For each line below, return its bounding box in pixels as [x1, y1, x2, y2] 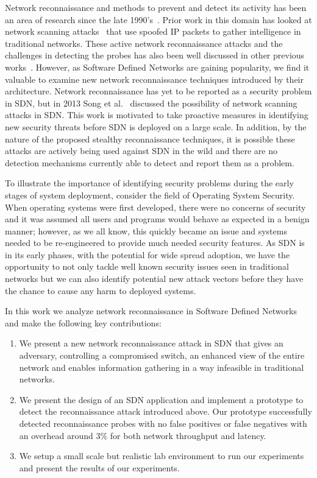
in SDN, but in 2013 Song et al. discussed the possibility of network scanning [5, 96, 297, 109]
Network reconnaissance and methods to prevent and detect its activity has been [5, 1, 307, 13]
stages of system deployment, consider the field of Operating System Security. [5, 188, 295, 201]
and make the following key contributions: [5, 316, 162, 329]
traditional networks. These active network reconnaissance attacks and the [5, 37, 283, 49]
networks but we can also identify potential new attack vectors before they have [5, 272, 304, 285]
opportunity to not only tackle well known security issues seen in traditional [5, 260, 290, 273]
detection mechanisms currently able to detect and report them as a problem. [5, 156, 294, 169]
